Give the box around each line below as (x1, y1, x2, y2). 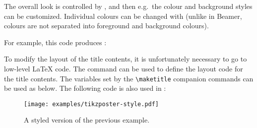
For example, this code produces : (4, 37, 107, 47)
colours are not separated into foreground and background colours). (4, 20, 209, 31)
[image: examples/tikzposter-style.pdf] (24, 100, 159, 108)
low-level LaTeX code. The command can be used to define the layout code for (4, 63, 243, 73)
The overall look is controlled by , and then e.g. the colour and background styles (4, 1, 253, 11)
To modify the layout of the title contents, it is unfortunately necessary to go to (4, 54, 247, 64)
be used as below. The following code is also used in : (4, 83, 166, 93)
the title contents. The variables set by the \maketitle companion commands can (4, 73, 254, 83)
